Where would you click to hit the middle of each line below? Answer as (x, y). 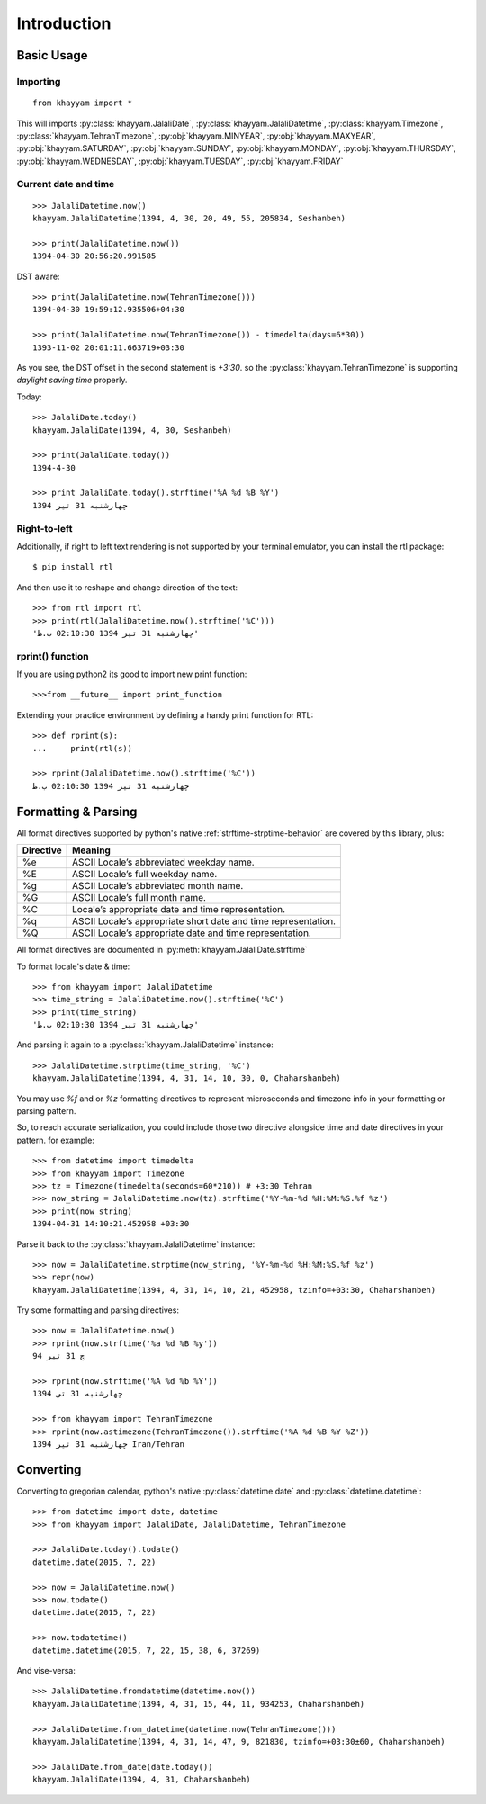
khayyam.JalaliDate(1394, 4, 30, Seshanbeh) (133, 430)
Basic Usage (52, 55)
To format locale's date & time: (73, 966)
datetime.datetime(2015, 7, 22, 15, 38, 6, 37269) (147, 1650)
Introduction (64, 23)
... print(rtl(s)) (83, 748)
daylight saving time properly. (72, 380)
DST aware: (38, 276)
